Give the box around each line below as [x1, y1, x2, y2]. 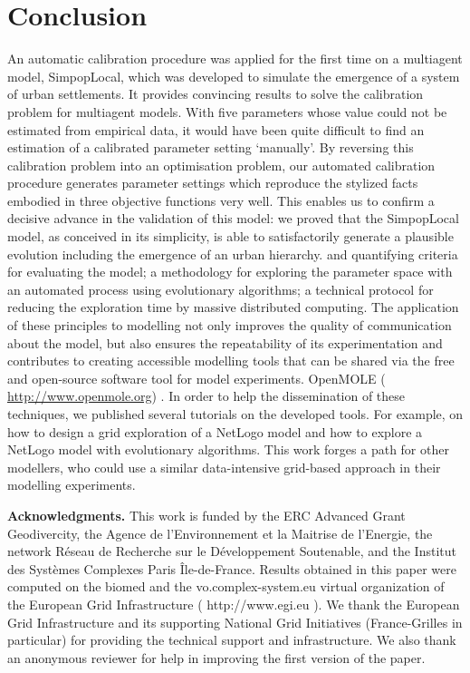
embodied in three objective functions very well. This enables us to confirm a [7, 190, 435, 210]
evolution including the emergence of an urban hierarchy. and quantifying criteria [7, 244, 458, 263]
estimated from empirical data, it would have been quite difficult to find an [7, 120, 425, 139]
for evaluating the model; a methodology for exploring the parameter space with [7, 262, 453, 281]
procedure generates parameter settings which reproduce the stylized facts [7, 173, 418, 192]
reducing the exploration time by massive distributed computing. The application [7, 297, 459, 317]
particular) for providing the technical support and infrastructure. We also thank [7, 630, 456, 649]
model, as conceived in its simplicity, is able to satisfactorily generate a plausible [7, 227, 454, 246]
